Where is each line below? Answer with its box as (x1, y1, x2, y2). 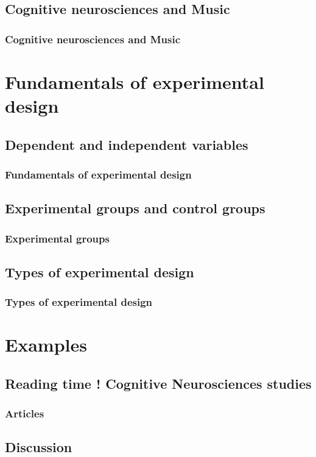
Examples (5, 332, 87, 357)
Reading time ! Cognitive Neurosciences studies (5, 374, 312, 392)
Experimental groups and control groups (5, 199, 265, 218)
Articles (5, 406, 44, 421)
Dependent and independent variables (5, 135, 248, 154)
